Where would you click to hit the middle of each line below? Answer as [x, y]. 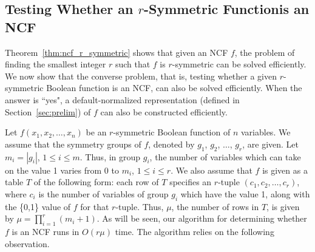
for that [95, 206]
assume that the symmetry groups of [73, 144]
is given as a [285, 170]
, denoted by [171, 144]
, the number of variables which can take [225, 156]
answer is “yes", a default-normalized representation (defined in [122, 99]
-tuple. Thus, [140, 206]
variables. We [266, 132]
